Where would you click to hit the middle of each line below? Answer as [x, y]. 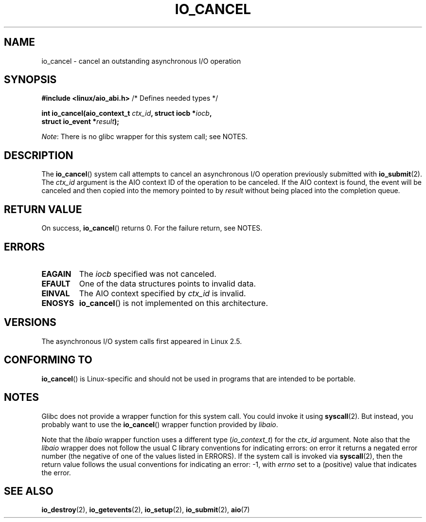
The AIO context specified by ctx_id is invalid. [162, 293]
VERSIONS [30, 323]
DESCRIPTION [39, 155]
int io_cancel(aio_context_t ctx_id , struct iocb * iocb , [127, 113]
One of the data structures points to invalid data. [168, 283]
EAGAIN [56, 274]
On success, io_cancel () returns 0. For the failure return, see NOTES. [152, 228]
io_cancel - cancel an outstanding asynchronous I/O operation [141, 61]
